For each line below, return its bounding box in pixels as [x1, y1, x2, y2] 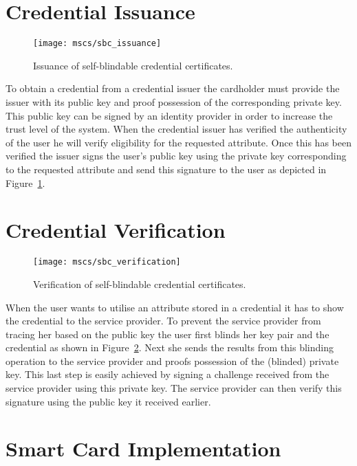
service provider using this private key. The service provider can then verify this [6, 381, 342, 395]
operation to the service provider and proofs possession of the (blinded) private [6, 353, 339, 368]
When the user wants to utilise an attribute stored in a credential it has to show [6, 300, 344, 314]
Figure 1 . [6, 175, 45, 190]
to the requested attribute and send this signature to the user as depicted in [6, 162, 327, 176]
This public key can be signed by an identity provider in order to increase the [6, 108, 333, 122]
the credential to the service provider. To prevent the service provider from [6, 313, 321, 328]
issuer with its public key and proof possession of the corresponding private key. [6, 94, 342, 109]
